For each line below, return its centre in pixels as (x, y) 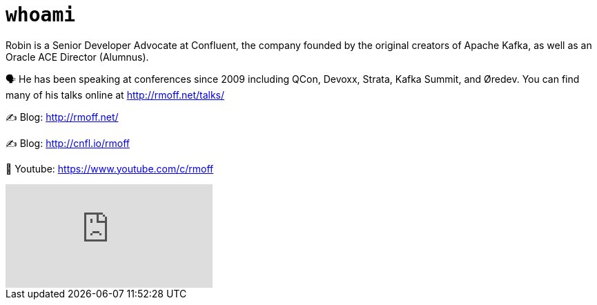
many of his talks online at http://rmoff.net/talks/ (115, 95)
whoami (41, 15)
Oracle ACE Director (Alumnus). (77, 57)
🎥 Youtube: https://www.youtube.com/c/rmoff (110, 168)
